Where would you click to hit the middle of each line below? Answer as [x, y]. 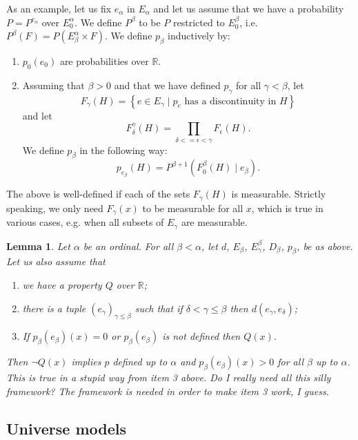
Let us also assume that [56, 261]
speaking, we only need [55, 208]
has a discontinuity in [230, 101]
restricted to [199, 22]
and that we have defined [167, 85]
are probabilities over [104, 60]
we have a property [62, 285]
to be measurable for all [193, 208]
